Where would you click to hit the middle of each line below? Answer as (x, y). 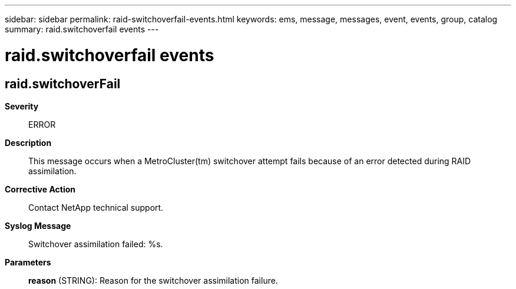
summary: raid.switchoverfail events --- (82, 29)
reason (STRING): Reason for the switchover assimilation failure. (153, 280)
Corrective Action (40, 189)
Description (28, 142)
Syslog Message (38, 225)
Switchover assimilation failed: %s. (96, 244)
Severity (22, 106)
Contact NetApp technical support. (96, 207)
